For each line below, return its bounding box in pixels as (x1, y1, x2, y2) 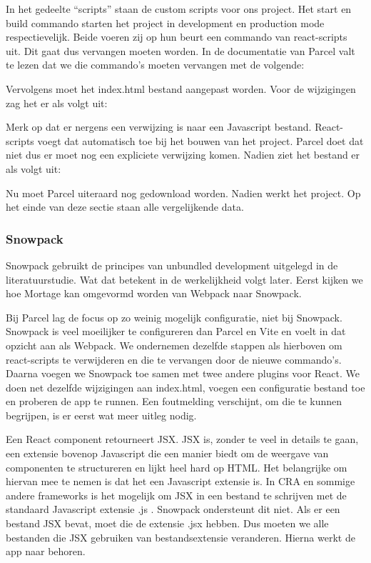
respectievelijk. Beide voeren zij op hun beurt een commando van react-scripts (6, 29, 347, 44)
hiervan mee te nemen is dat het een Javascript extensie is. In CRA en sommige (6, 474, 355, 489)
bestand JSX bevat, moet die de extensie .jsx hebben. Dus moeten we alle (6, 516, 329, 531)
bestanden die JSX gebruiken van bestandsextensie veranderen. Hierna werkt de (6, 529, 355, 544)
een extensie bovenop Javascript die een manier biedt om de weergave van (6, 446, 329, 461)
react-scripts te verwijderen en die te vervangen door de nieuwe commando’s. (6, 352, 342, 367)
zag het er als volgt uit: (6, 95, 108, 110)
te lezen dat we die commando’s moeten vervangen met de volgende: (6, 57, 305, 72)
